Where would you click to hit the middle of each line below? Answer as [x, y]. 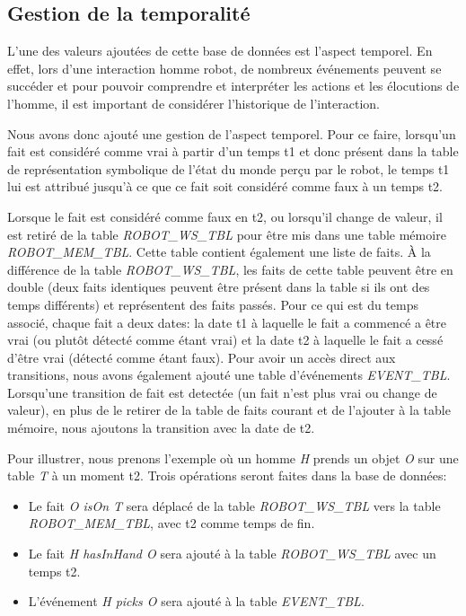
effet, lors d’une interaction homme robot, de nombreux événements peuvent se [224, 68]
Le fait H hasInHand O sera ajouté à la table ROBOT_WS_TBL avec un [232, 554]
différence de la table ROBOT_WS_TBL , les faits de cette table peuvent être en [230, 269]
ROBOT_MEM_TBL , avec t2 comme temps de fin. [171, 523]
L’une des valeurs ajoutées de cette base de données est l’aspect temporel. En [220, 51]
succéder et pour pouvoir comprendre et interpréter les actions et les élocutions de [233, 86]
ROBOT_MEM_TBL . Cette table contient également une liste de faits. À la [219, 252]
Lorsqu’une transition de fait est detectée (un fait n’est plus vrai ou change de [222, 392]
